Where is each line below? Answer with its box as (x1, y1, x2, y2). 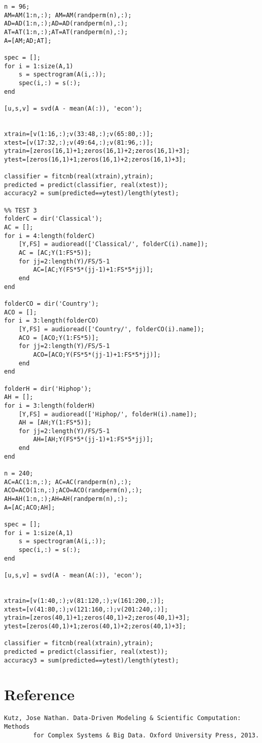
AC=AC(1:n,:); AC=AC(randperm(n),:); (4, 478, 132, 486)
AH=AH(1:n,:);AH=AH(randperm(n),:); (4, 495, 128, 503)
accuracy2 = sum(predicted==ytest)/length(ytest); (4, 190, 179, 197)
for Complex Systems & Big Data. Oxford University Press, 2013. (33, 731, 259, 739)
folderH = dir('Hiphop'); (4, 385, 92, 392)
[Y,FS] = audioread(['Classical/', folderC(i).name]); (18, 241, 208, 248)
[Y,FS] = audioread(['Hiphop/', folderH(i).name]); (18, 410, 197, 418)
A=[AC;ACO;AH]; (4, 503, 55, 511)
